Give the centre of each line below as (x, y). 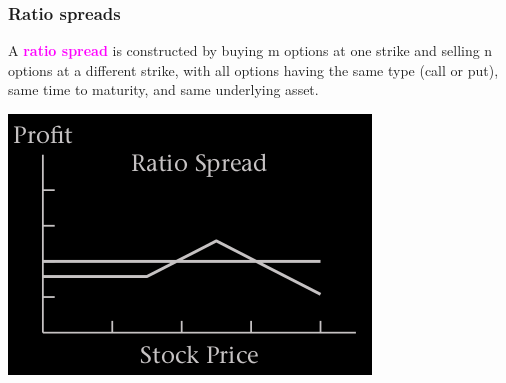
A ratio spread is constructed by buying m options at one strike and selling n (250, 50)
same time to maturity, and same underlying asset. (163, 89)
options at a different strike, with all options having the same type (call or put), (253, 69)
